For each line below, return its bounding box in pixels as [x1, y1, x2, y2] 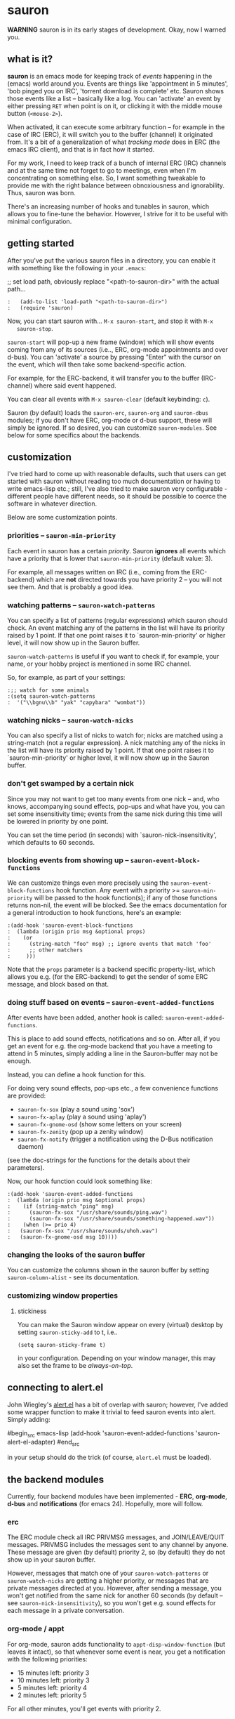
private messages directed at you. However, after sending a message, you [7, 1584, 222, 1593]
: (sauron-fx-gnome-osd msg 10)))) [7, 1234, 118, 1241]
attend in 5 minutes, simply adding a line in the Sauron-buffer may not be [7, 1049, 218, 1058]
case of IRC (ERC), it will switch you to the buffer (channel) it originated [7, 130, 213, 138]
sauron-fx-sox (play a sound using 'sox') [17, 1105, 135, 1114]
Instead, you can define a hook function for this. [7, 1070, 146, 1079]
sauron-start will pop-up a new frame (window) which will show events [7, 338, 215, 346]
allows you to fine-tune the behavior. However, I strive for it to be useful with [7, 209, 228, 218]
